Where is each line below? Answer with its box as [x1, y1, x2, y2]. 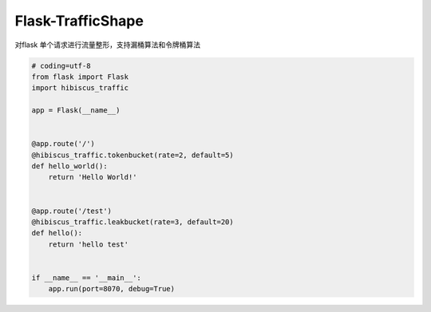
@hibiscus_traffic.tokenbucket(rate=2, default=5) [31, 150, 235, 160]
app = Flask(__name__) [31, 106, 121, 115]
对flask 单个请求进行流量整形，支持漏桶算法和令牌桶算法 [14, 40, 201, 49]
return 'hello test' [48, 239, 129, 249]
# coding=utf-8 [31, 61, 91, 70]
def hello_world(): [31, 162, 108, 171]
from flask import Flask [31, 72, 129, 81]
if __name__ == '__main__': [31, 273, 141, 282]
